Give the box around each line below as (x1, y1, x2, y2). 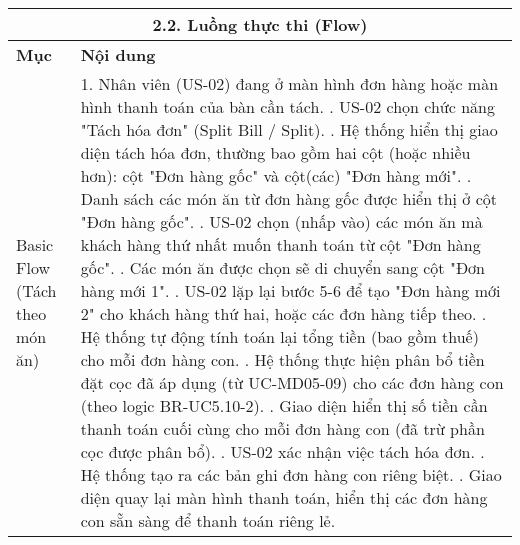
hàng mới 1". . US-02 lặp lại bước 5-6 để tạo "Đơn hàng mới (80, 279, 501, 302)
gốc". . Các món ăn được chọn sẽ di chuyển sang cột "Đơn (80, 256, 486, 279)
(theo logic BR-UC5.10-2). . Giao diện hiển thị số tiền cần (80, 394, 488, 417)
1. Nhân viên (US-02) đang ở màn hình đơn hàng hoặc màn (80, 72, 499, 95)
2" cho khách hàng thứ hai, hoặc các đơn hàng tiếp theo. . (80, 302, 487, 325)
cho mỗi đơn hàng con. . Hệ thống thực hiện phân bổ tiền (80, 348, 485, 371)
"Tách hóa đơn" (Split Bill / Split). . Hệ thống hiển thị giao (80, 118, 498, 141)
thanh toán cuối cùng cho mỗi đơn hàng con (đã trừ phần (80, 417, 485, 440)
